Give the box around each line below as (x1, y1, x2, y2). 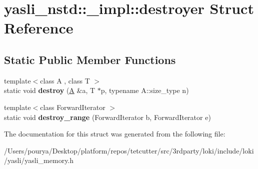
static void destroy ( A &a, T (4, 85, 95, 95)
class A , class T (40, 75, 90, 85)
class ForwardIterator (40, 101, 105, 112)
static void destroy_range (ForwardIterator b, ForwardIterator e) (4, 111, 211, 122)
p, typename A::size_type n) (100, 85, 189, 95)
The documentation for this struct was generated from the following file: (4, 128, 225, 139)
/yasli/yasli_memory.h (4, 155, 74, 165)
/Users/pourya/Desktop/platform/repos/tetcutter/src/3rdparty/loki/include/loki (4, 145, 254, 155)
